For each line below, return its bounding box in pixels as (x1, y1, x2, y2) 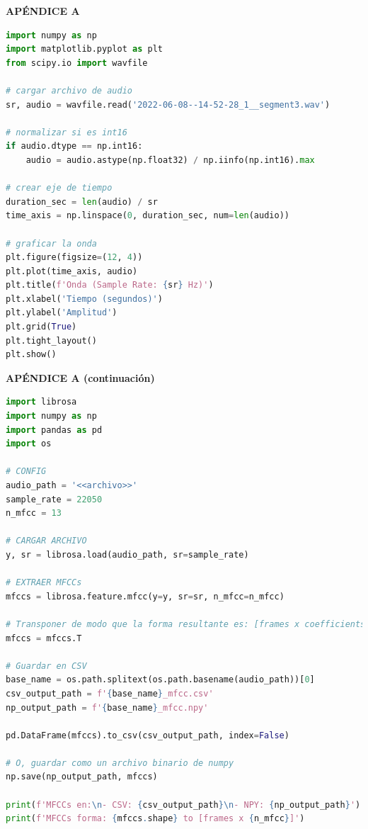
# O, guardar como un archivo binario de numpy (6, 757, 234, 768)
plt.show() (6, 349, 57, 360)
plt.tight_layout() (6, 335, 97, 346)
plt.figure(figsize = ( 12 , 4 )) (6, 252, 143, 263)
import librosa (6, 397, 77, 407)
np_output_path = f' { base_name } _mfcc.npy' (6, 702, 209, 713)
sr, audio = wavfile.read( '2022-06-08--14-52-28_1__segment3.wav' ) (6, 99, 330, 110)
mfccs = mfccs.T (6, 633, 82, 643)
